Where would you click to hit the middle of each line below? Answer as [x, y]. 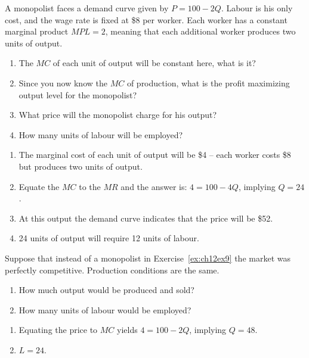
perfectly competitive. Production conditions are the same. [112, 270]
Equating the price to [58, 330]
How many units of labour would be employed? [105, 309]
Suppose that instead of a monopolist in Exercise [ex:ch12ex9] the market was [148, 258]
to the [90, 186]
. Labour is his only [257, 8]
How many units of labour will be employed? [101, 134]
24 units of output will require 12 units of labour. [109, 238]
